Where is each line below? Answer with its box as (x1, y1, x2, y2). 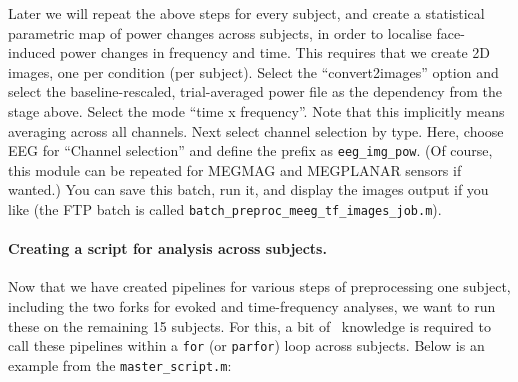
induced (8, 42, 56, 63)
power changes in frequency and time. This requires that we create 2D (60, 42, 491, 63)
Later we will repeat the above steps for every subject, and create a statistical (8, 3, 485, 23)
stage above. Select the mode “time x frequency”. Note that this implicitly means (8, 100, 505, 121)
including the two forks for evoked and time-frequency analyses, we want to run (8, 296, 496, 317)
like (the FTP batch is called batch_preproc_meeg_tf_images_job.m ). (8, 199, 442, 219)
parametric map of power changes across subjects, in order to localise (8, 22, 432, 43)
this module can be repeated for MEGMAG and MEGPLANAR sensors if (8, 159, 462, 180)
